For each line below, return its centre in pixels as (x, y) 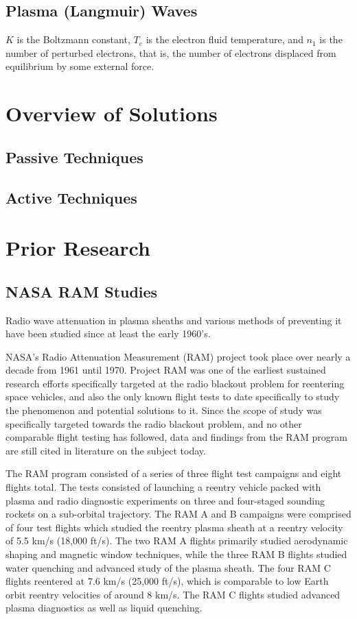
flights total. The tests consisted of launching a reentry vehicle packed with (163, 487)
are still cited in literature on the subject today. (106, 450)
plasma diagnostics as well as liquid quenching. (104, 608)
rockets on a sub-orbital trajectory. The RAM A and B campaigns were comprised (178, 514)
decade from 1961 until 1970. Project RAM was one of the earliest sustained (166, 370)
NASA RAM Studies (82, 291)
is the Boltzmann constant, (73, 39)
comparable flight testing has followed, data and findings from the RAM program (177, 437)
